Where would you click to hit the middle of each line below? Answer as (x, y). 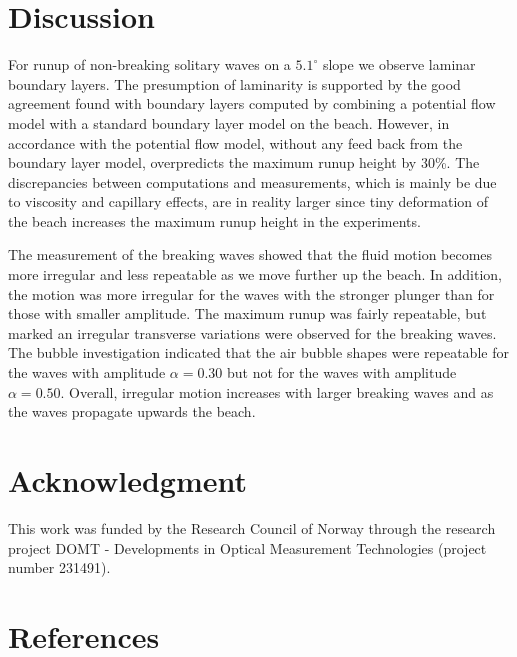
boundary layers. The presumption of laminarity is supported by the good (234, 83)
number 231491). (59, 567)
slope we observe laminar (399, 64)
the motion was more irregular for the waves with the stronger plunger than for (251, 293)
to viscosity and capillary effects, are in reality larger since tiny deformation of (248, 201)
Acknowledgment (127, 480)
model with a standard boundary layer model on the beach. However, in (229, 122)
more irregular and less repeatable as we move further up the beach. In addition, (255, 274)
